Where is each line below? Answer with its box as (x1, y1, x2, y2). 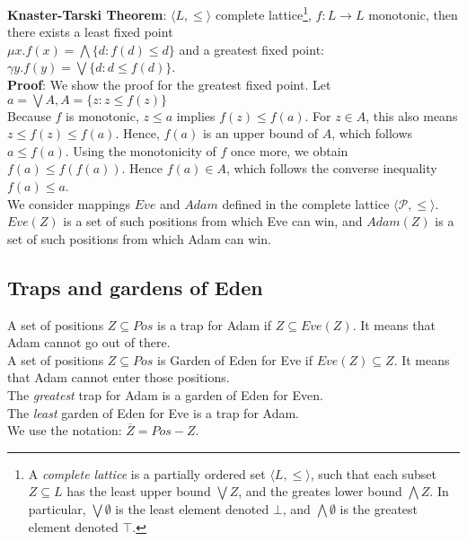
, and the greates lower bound (238, 482, 402, 501)
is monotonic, (66, 106, 139, 125)
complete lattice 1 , (215, 3, 312, 23)
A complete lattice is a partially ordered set (28, 464, 266, 483)
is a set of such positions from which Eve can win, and (63, 212, 363, 231)
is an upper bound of (202, 124, 318, 143)
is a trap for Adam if (157, 315, 272, 334)
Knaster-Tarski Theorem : (7, 4, 167, 23)
